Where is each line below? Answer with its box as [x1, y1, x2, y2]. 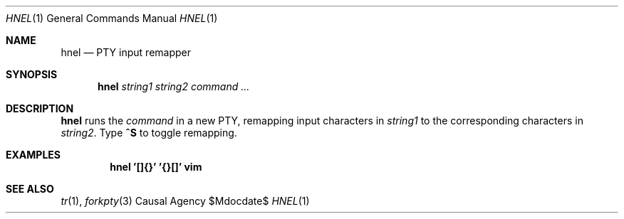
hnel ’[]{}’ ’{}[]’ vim [110, 161, 202, 173]
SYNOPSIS [6, 68, 58, 80]
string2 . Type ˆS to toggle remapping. [61, 127, 237, 139]
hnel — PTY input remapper [61, 46, 191, 58]
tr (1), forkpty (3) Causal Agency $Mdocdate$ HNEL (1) [61, 195, 310, 207]
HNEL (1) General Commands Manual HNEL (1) [6, 12, 218, 24]
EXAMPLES [6, 149, 61, 161]
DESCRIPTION [6, 102, 74, 114]
